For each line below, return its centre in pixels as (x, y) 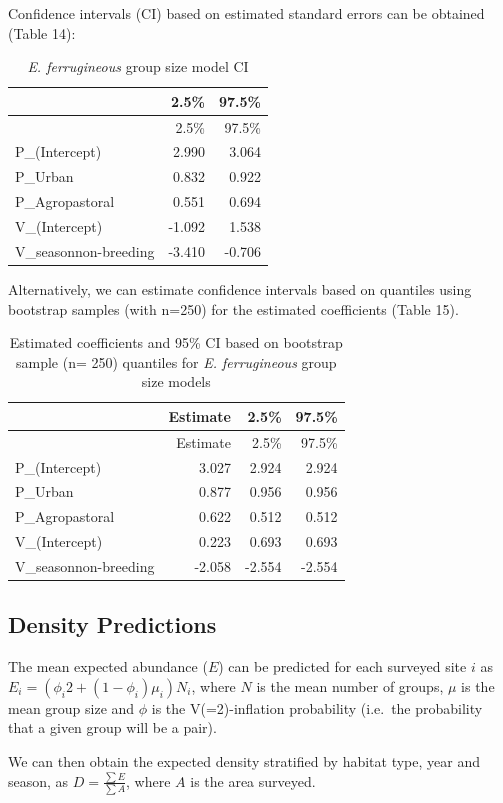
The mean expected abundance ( (108, 666)
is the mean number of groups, (350, 685)
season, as (38, 780)
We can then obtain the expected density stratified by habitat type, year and (244, 761)
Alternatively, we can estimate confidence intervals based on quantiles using (240, 288)
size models (176, 381)
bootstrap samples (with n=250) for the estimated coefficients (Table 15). (233, 308)
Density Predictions (112, 624)
